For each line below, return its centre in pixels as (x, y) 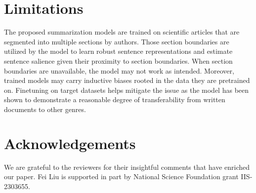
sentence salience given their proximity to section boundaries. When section (118, 60)
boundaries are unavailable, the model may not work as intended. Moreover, (119, 70)
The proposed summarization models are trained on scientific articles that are (122, 32)
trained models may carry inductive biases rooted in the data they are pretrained (127, 80)
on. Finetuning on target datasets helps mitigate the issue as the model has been (127, 90)
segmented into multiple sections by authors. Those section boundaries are (117, 41)
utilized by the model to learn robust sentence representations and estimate (118, 51)
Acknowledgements (70, 143)
